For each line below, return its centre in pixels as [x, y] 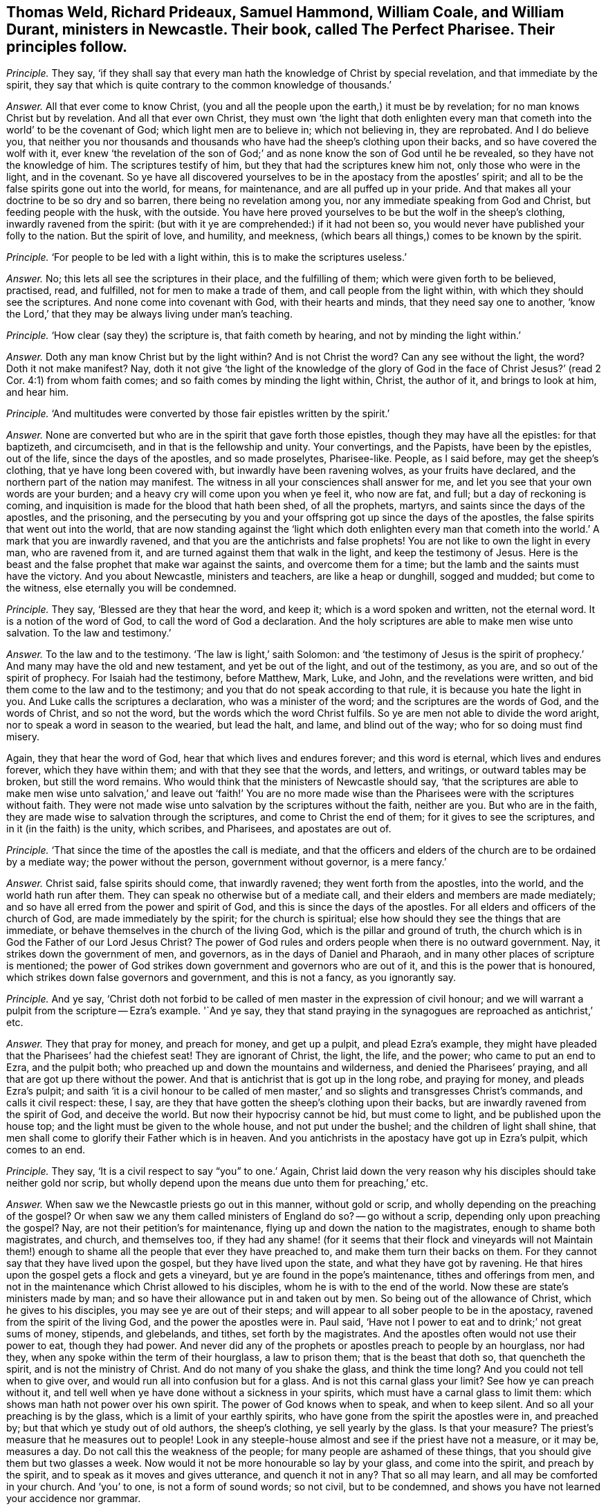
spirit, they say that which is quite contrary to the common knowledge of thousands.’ [199, 85]
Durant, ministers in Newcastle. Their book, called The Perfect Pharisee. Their [281, 29]
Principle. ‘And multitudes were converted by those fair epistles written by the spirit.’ [198, 414]
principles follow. [67, 47]
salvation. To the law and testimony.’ [89, 633]
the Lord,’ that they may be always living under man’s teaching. [149, 314]
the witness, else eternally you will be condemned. [121, 588]
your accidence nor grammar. [74, 1499]
